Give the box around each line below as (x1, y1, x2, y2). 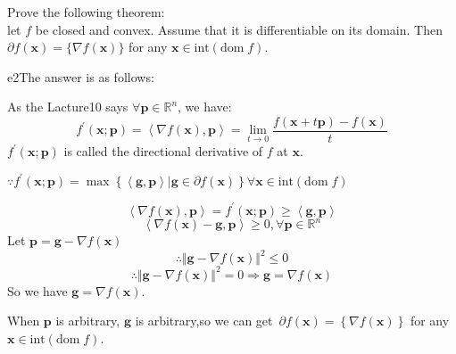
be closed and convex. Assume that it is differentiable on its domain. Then (35, 20, 443, 38)
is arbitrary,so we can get (135, 311, 273, 330)
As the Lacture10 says (7, 97, 129, 116)
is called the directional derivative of (63, 142, 263, 161)
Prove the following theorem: (7, 3, 165, 21)
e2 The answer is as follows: (7, 67, 154, 86)
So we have (7, 281, 68, 300)
